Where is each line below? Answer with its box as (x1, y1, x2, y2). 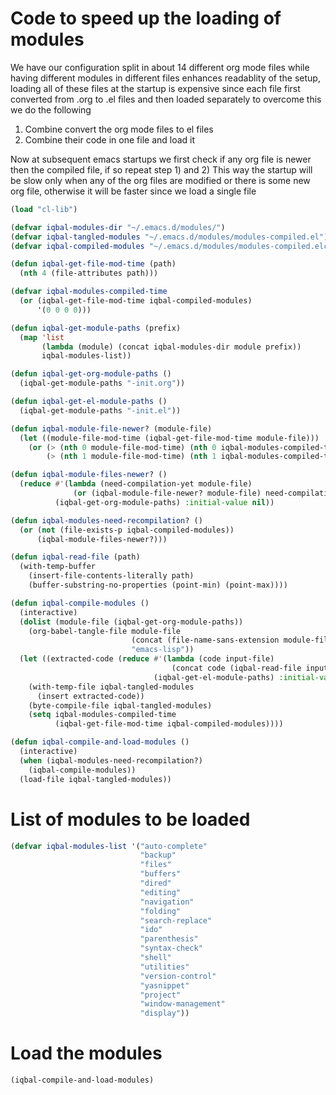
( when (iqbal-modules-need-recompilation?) (19, 755, 203, 766)
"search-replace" (139, 915, 213, 926)
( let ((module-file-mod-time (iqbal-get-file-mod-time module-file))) (19, 433, 320, 443)
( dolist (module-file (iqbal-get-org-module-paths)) (19, 617, 244, 627)
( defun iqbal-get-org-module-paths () (10, 369, 172, 379)
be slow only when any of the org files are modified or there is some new (10, 174, 311, 186)
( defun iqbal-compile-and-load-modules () (10, 737, 190, 747)
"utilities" (139, 962, 190, 972)
